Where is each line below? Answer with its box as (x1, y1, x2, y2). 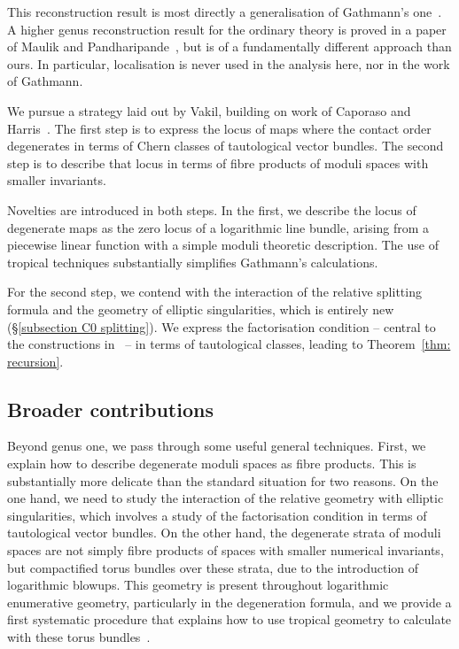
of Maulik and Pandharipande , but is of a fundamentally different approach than (7, 37, 452, 56)
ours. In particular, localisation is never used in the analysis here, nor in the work (7, 54, 450, 73)
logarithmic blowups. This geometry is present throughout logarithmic (7, 576, 389, 594)
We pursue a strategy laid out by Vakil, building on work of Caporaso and (7, 101, 411, 120)
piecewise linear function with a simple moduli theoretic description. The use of (7, 236, 439, 254)
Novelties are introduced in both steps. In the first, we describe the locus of (7, 200, 416, 219)
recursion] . (7, 352, 64, 370)
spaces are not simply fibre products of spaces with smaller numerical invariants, (7, 541, 444, 560)
